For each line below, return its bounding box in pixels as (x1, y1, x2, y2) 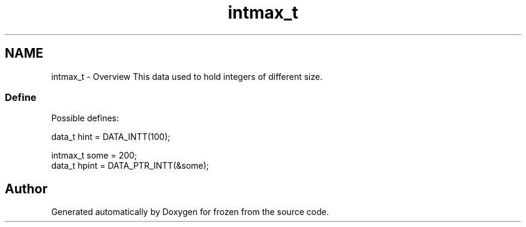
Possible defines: (51, 113, 119, 124)
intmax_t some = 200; (51, 150, 138, 161)
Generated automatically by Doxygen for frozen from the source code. (51, 207, 329, 217)
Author (5, 181, 47, 196)
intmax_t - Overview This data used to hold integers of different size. (51, 71, 322, 82)
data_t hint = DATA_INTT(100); (51, 132, 171, 142)
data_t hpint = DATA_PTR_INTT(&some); (51, 160, 209, 171)
